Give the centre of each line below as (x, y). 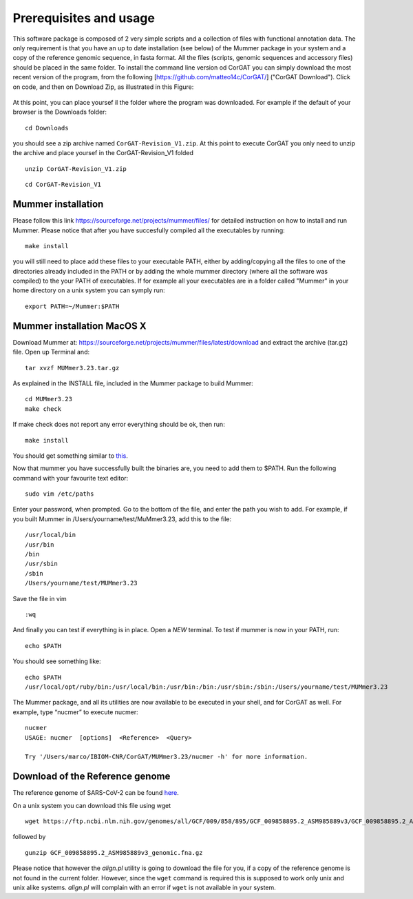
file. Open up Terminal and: (51, 352)
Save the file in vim (40, 598)
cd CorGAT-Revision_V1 (63, 185)
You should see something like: (57, 661)
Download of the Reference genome (92, 777)
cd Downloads (47, 128)
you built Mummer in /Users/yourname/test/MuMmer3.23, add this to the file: (122, 519)
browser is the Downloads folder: (60, 112)
